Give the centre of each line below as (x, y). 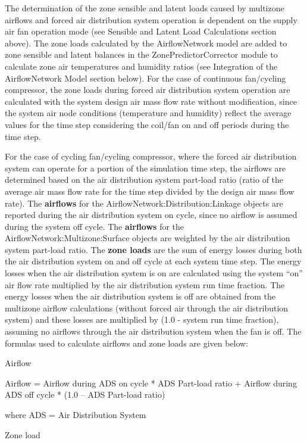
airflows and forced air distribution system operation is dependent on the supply (151, 19)
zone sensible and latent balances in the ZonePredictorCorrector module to (141, 54)
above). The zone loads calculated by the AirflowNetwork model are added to (146, 43)
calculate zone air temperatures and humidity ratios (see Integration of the (141, 66)
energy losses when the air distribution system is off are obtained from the (140, 296)
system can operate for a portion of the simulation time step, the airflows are (145, 168)
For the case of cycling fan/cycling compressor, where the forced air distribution (151, 156)
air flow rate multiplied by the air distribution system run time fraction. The (145, 284)
